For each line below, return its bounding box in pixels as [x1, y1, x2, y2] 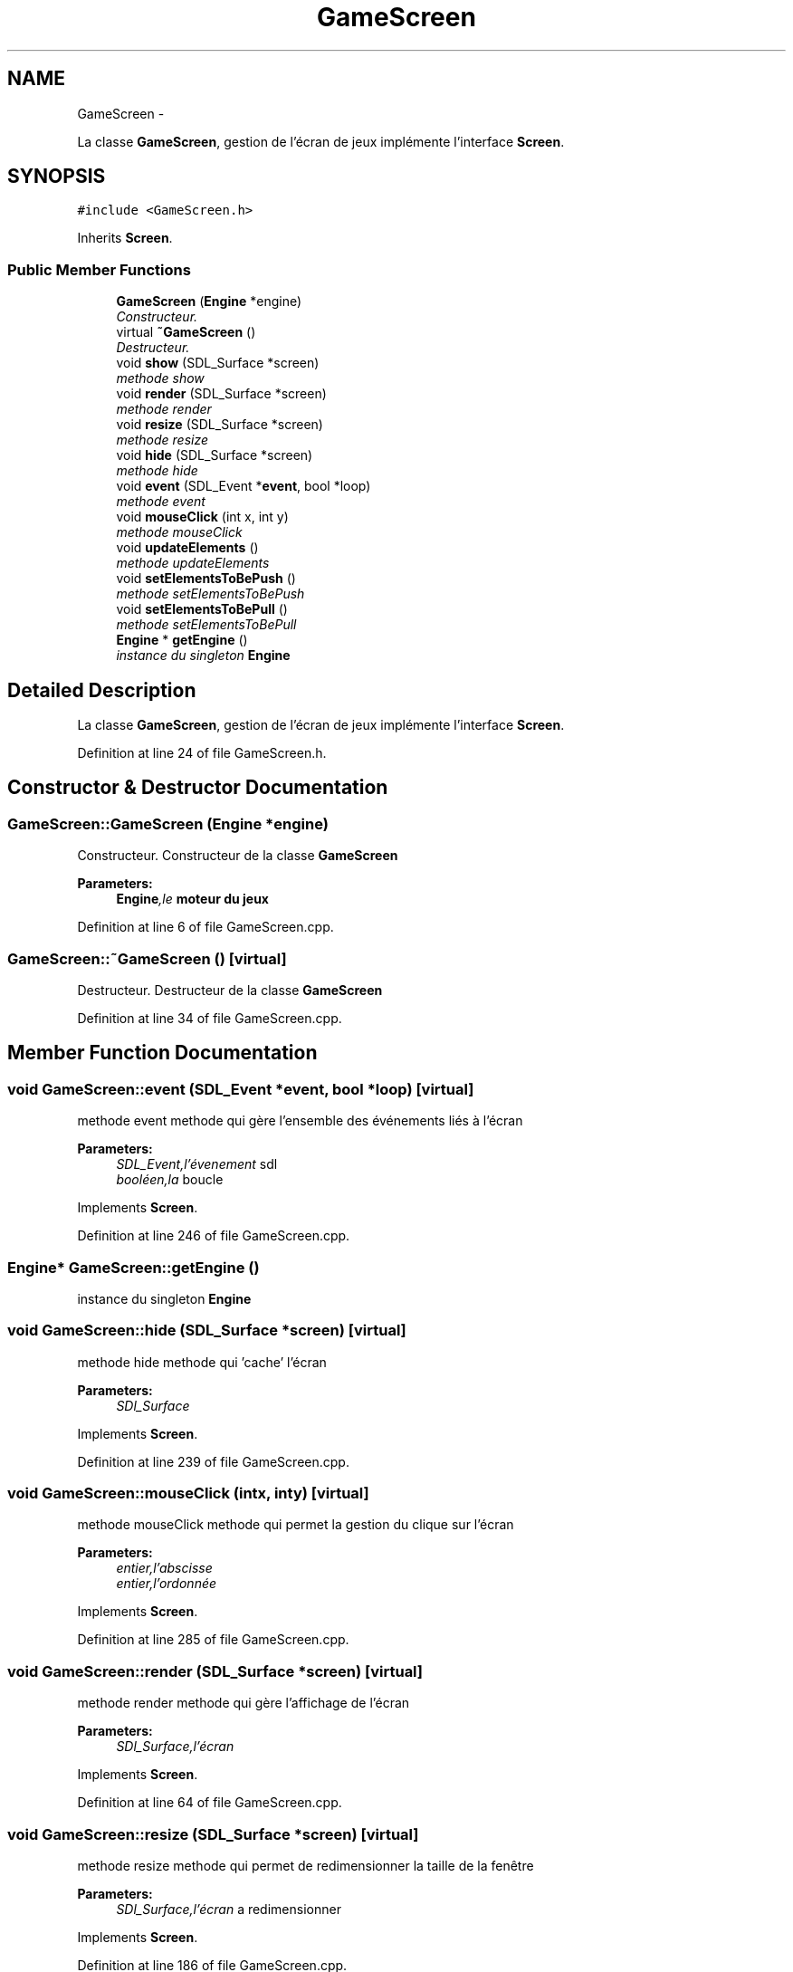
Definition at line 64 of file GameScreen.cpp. [77, 1795, 342, 1811]
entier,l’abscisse [116, 1560, 213, 1576]
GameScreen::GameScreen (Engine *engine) [7, 814, 329, 833]
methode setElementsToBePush [116, 586, 305, 602]
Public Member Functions [7, 260, 191, 279]
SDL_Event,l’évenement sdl [116, 1156, 278, 1173]
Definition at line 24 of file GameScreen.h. [77, 745, 327, 761]
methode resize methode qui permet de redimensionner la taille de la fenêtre [77, 1857, 534, 1873]
